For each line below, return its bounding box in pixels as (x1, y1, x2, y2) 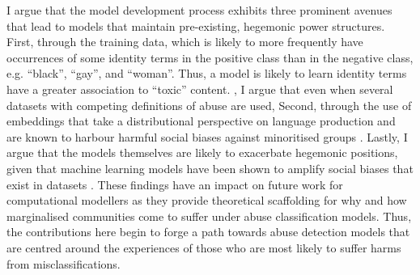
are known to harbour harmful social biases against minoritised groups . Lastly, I (6, 128, 408, 145)
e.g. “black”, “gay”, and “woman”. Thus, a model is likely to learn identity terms (6, 65, 407, 82)
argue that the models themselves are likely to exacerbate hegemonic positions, (6, 144, 398, 161)
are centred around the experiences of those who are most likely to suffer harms (6, 239, 401, 256)
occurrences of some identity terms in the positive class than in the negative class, (6, 49, 414, 66)
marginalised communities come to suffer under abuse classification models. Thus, (6, 207, 412, 224)
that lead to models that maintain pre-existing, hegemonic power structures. (6, 17, 385, 34)
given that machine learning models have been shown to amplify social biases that (6, 159, 414, 176)
